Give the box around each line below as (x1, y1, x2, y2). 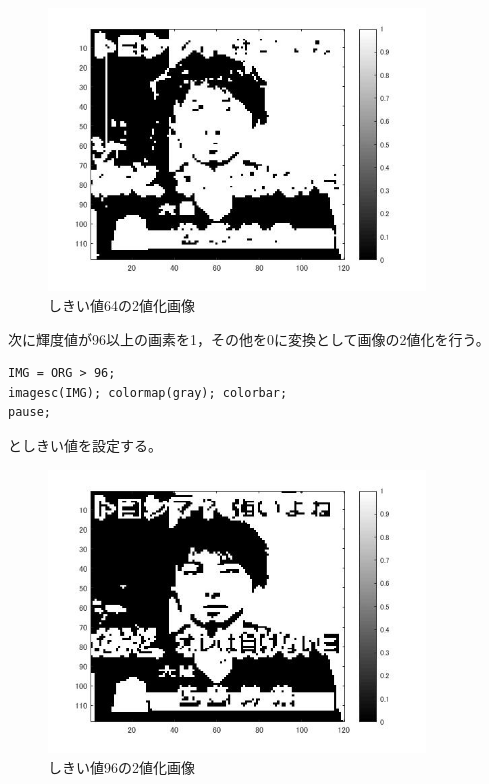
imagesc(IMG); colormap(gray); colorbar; (8, 385, 288, 400)
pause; (8, 405, 51, 420)
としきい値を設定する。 (8, 435, 162, 456)
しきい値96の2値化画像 (48, 756, 195, 777)
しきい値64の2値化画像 (48, 295, 195, 316)
